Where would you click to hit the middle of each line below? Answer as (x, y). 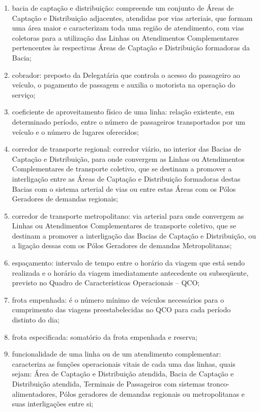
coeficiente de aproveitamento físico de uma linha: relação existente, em (123, 112)
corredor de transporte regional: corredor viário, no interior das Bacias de (126, 149)
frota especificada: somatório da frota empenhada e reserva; (105, 336)
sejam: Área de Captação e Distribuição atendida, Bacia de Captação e (123, 374)
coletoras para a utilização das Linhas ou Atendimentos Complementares (125, 37)
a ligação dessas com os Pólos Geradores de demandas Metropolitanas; (122, 245)
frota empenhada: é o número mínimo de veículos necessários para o (118, 299)
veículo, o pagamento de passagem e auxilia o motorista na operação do (124, 85)
